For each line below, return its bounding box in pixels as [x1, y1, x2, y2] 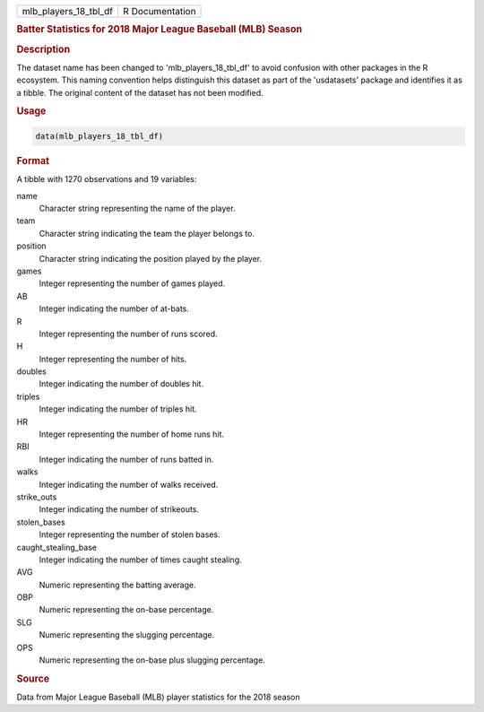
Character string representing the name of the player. [39, 203, 237, 213]
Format [16, 154, 49, 167]
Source [16, 673, 50, 685]
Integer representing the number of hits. [39, 353, 187, 364]
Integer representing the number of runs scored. [39, 328, 219, 339]
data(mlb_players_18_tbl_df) [35, 131, 164, 141]
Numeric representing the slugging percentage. [39, 630, 215, 640]
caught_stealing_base [16, 542, 98, 552]
